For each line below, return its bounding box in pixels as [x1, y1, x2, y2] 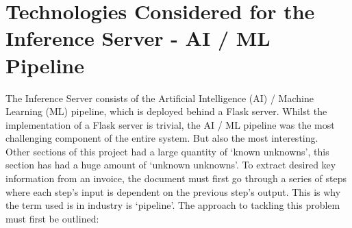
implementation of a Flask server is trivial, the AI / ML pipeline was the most [5, 117, 335, 131]
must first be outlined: [5, 211, 99, 225]
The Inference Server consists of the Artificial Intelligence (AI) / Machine [5, 90, 314, 105]
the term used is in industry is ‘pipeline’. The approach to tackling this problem [5, 198, 340, 212]
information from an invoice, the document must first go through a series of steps [5, 171, 347, 186]
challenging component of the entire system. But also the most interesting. [5, 131, 318, 145]
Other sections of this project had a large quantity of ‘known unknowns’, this [5, 144, 329, 158]
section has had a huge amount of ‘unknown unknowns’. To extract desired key [5, 157, 336, 172]
